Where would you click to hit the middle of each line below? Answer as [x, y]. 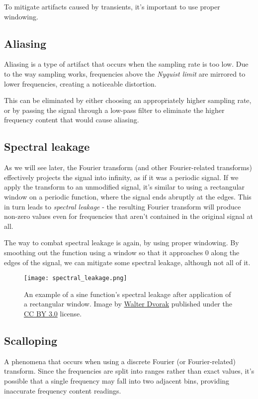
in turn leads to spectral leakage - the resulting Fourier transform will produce [123, 206]
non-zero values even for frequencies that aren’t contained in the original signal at [129, 216]
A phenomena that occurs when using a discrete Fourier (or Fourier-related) [120, 361]
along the [225, 252]
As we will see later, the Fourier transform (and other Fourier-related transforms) [128, 167]
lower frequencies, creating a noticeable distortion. [80, 83]
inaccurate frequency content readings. [63, 390]
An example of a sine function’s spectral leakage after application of [128, 294]
